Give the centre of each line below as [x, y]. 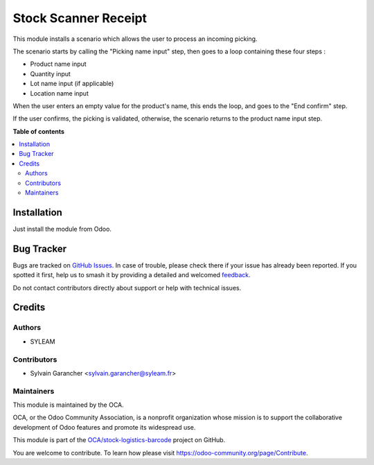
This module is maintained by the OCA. [68, 405]
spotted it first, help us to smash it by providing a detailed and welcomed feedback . [132, 275]
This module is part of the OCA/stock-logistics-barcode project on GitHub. [119, 440]
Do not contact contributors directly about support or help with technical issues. [127, 288]
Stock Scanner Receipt [80, 18]
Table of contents [39, 131]
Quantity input [50, 73]
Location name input [60, 93]
